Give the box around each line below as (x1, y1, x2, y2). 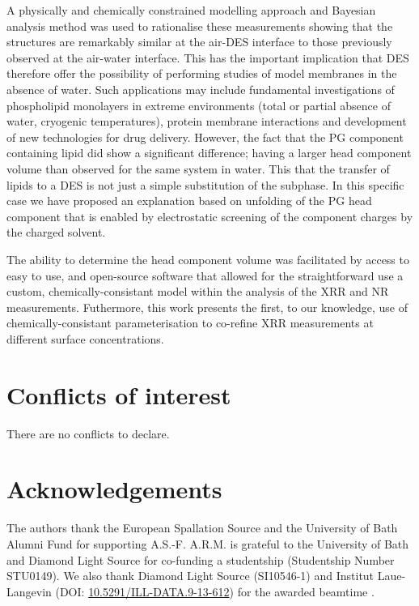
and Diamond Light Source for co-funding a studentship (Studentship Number (6, 551, 395, 568)
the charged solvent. (6, 224, 106, 241)
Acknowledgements (6, 472, 222, 506)
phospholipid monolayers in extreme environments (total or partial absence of (6, 96, 391, 113)
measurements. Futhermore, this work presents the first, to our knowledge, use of (6, 298, 408, 315)
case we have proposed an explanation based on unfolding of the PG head (6, 192, 372, 209)
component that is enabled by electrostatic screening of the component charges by (6, 207, 413, 224)
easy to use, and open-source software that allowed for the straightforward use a (6, 267, 404, 284)
